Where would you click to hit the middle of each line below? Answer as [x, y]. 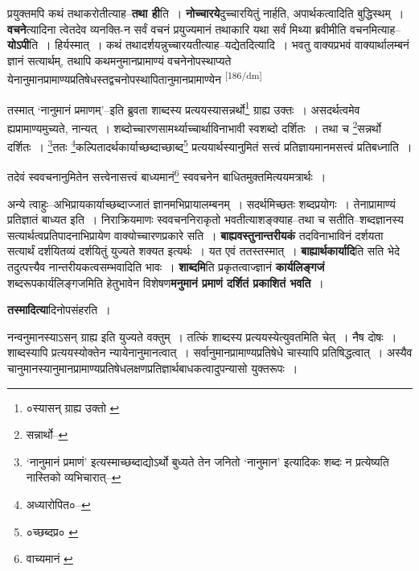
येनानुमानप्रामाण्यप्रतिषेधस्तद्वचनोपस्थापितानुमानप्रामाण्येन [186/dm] [135, 78]
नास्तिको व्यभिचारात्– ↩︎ [74, 477]
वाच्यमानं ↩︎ [49, 559]
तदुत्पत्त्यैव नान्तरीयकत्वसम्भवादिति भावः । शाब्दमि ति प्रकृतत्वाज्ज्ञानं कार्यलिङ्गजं [166, 267]
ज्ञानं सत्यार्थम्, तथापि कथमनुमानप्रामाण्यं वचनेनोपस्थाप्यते [119, 60]
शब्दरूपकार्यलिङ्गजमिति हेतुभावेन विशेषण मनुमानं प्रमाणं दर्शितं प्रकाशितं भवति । [166, 282]
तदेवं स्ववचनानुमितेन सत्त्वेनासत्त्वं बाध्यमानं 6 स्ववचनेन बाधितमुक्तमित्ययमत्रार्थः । [167, 176]
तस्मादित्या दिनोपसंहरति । [59, 310]
